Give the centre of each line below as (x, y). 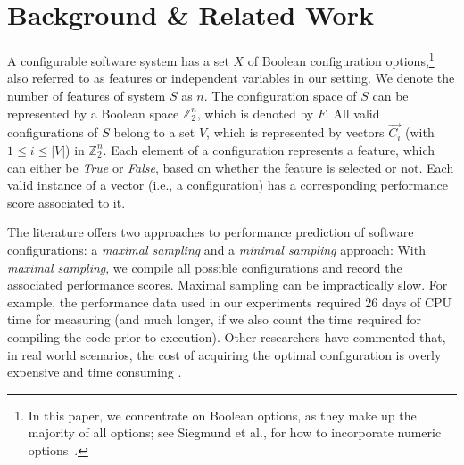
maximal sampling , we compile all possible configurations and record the (205, 267)
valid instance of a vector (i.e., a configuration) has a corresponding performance (228, 185)
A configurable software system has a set (118, 60)
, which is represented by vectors (295, 132)
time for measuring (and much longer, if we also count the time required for (214, 319)
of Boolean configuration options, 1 (341, 59)
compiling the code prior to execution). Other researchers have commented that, (227, 336)
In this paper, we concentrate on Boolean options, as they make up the (222, 415)
